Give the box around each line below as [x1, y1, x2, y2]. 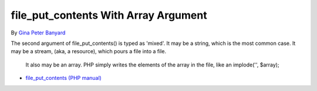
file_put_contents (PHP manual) [25, 75, 102, 82]
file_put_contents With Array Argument [11, 9, 208, 22]
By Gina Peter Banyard [11, 29, 66, 36]
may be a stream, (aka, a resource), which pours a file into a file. [11, 48, 167, 55]
